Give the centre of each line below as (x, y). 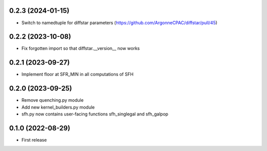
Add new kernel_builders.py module (58, 107)
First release (34, 140)
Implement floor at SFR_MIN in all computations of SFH (77, 75)
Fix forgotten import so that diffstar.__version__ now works (81, 48)
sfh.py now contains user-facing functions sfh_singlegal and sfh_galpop (95, 114)
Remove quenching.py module (53, 100)
